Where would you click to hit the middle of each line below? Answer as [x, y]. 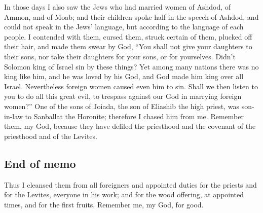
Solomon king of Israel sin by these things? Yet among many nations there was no [131, 66]
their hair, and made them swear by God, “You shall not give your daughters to [128, 46]
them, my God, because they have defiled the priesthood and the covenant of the [130, 126]
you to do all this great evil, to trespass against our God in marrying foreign [123, 96]
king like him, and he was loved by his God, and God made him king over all [124, 76]
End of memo [40, 163]
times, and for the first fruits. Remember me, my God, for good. [104, 204]
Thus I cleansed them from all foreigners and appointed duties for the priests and [130, 184]
